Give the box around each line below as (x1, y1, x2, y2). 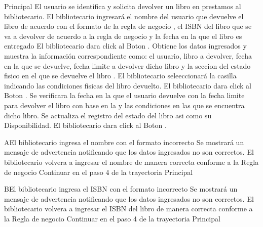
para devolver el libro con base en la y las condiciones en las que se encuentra (4, 100, 245, 110)
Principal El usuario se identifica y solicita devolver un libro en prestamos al (4, 1, 241, 11)
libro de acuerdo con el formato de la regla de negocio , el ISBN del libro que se (4, 21, 252, 31)
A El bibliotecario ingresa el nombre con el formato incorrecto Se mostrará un (4, 137, 244, 147)
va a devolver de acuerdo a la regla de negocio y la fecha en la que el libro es (4, 30, 242, 41)
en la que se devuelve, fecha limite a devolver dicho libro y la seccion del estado (4, 60, 251, 71)
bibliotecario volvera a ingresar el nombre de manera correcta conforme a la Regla (4, 156, 259, 167)
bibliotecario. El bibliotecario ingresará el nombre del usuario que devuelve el (4, 11, 244, 21)
